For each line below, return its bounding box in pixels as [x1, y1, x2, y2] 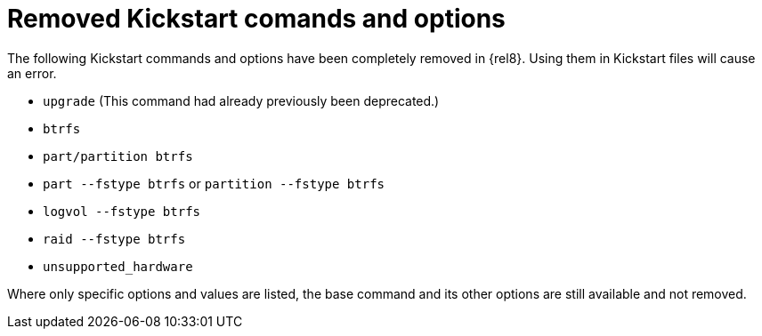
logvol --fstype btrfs [43, 204, 201, 219]
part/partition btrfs [43, 148, 193, 164]
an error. [7, 65, 57, 81]
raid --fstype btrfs [43, 231, 186, 246]
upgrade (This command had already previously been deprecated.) [43, 92, 440, 108]
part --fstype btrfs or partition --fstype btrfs [43, 175, 385, 191]
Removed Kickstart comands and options [7, 4, 506, 34]
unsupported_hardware [43, 259, 193, 274]
